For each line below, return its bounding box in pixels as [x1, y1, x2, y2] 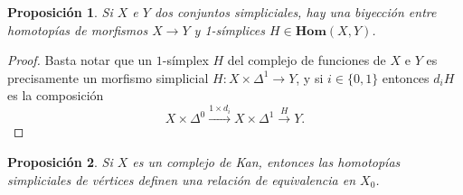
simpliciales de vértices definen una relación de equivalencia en [7, 170, 356, 189]
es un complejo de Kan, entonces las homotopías [132, 153, 401, 171]
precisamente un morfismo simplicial [7, 68, 209, 87]
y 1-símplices [194, 20, 265, 39]
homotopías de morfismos [7, 20, 148, 39]
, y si [296, 68, 324, 87]
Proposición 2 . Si [7, 153, 113, 171]
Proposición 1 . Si [7, 3, 113, 21]
